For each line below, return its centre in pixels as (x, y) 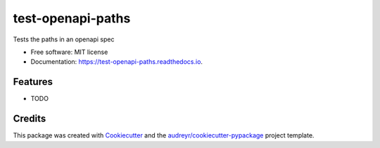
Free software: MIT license (69, 52)
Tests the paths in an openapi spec (64, 39)
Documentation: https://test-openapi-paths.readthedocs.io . (117, 62)
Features (33, 82)
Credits (30, 119)
